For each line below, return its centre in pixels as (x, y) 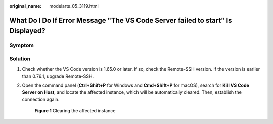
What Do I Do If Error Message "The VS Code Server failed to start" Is (121, 20)
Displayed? (27, 31)
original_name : (26, 6)
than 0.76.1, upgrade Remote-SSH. (58, 76)
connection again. (41, 99)
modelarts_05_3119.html (74, 6)
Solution (20, 59)
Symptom (21, 45)
